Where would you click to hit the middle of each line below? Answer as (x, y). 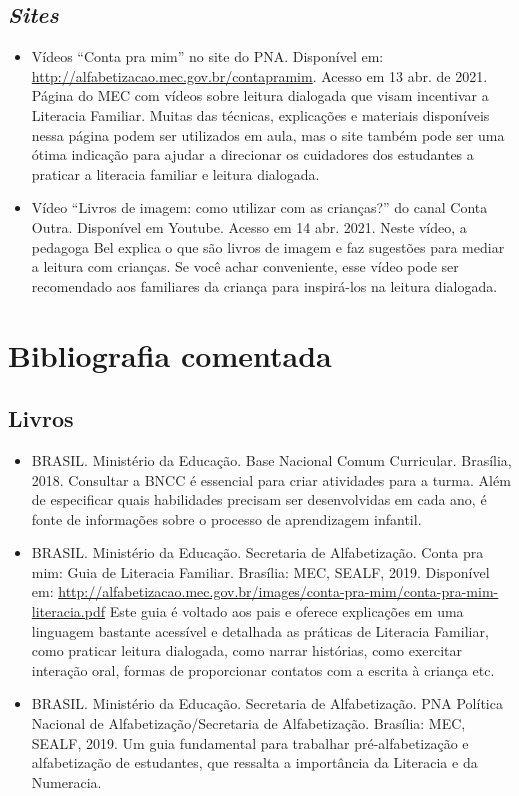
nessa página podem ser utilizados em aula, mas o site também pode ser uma (268, 134)
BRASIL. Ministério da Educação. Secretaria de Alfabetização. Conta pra (257, 552)
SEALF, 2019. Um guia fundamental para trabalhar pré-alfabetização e (250, 742)
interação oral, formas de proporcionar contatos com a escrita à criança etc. (263, 669)
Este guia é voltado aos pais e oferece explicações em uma (286, 611)
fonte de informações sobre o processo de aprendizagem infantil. (226, 518)
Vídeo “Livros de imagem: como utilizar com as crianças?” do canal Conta (259, 207)
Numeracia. (66, 781)
